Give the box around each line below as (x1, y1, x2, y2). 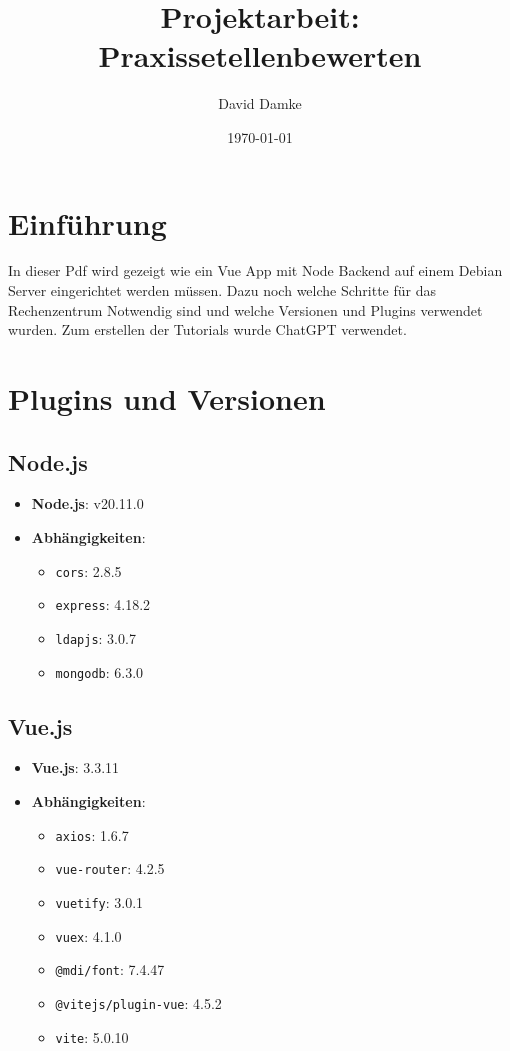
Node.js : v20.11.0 (31, 493, 144, 514)
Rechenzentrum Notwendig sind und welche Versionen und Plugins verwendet (8, 299, 483, 320)
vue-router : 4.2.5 (55, 858, 165, 879)
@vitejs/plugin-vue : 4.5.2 (55, 992, 222, 1013)
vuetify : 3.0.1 (55, 891, 144, 912)
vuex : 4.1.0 (55, 925, 122, 946)
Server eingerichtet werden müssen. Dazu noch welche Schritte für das (8, 280, 437, 301)
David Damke (218, 93, 302, 114)
